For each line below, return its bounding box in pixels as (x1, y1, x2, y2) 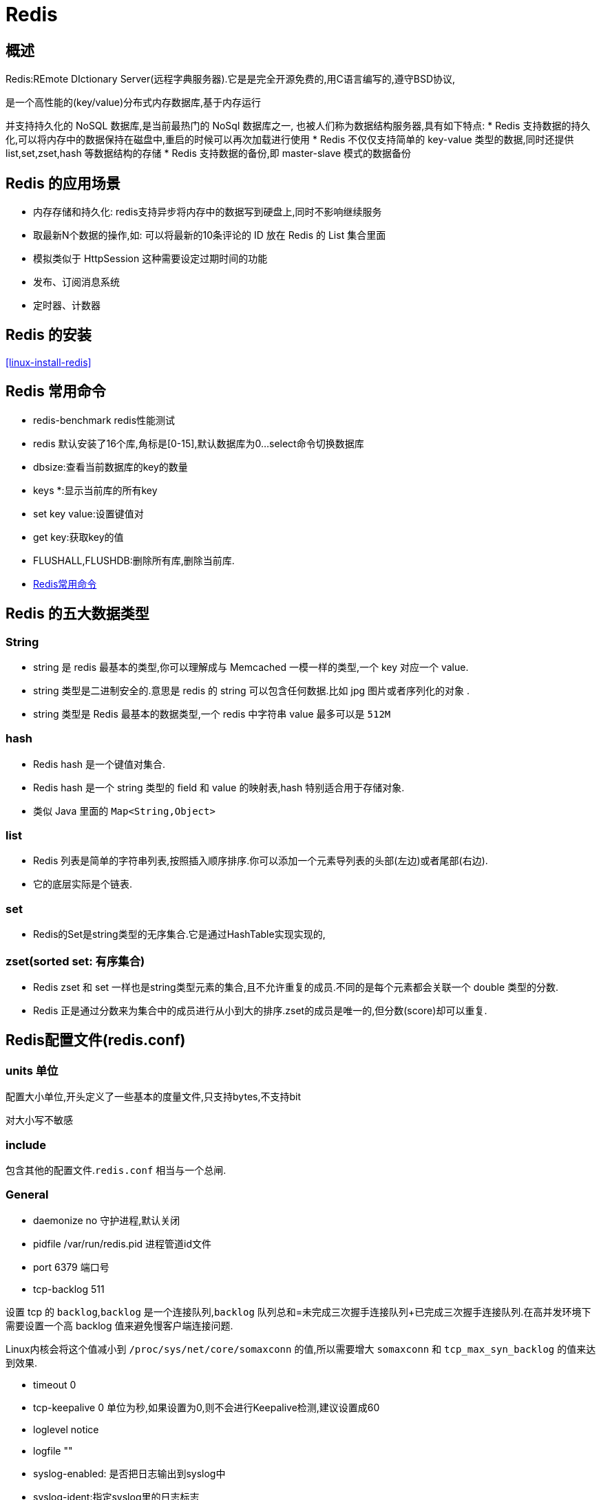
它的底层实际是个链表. (33, 878, 133, 890)
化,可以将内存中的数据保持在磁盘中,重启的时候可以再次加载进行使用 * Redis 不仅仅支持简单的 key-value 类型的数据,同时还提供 (6, 133, 574, 146)
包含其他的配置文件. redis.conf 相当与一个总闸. (6, 1164, 226, 1176)
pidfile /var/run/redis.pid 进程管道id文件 (33, 1237, 212, 1250)
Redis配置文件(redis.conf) (6, 1031, 186, 1049)
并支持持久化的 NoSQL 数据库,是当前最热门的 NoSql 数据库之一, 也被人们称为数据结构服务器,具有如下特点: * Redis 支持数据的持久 (6, 120, 591, 132)
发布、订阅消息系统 (33, 276, 120, 288)
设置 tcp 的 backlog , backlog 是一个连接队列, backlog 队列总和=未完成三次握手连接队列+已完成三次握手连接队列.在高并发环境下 (6, 1305, 591, 1318)
